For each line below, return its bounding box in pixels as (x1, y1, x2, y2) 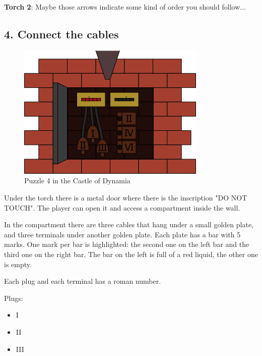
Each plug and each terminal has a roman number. (4, 276, 161, 286)
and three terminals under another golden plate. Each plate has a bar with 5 (4, 229, 241, 239)
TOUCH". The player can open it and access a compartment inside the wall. (4, 202, 240, 213)
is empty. (4, 259, 32, 269)
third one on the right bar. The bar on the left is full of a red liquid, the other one (4, 248, 258, 259)
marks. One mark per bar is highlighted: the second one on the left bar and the (4, 239, 249, 249)
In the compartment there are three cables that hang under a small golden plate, (4, 219, 253, 230)
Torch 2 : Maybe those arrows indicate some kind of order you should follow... (4, 2, 246, 12)
